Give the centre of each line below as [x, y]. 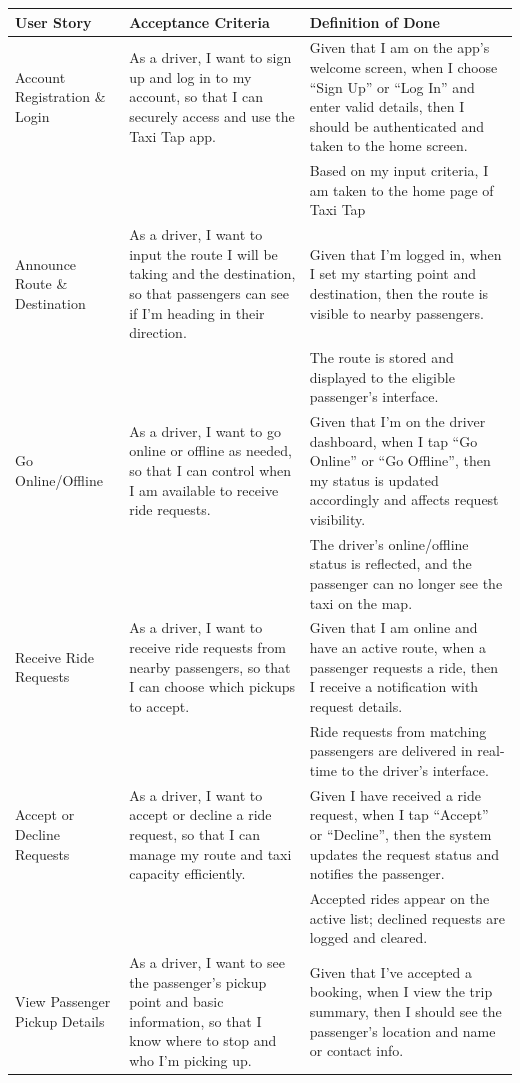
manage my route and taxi [210, 853]
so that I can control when [210, 470]
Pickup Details [60, 1020]
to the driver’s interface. [415, 769]
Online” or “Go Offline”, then [400, 460]
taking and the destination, [212, 273]
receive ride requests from [207, 647]
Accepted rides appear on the [399, 897]
